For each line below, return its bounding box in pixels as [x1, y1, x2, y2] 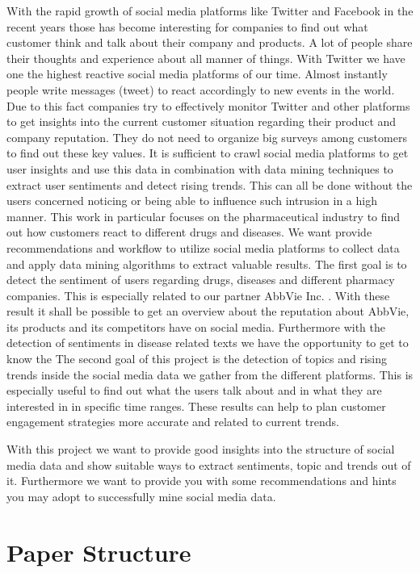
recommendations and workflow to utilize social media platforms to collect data [6, 239, 400, 256]
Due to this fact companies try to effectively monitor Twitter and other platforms [6, 97, 410, 114]
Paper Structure [6, 535, 191, 568]
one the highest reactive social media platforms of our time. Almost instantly [6, 65, 388, 82]
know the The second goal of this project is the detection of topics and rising [6, 350, 388, 367]
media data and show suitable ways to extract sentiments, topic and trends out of [6, 456, 411, 473]
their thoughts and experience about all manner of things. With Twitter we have [6, 49, 405, 66]
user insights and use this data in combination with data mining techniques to [6, 160, 393, 177]
